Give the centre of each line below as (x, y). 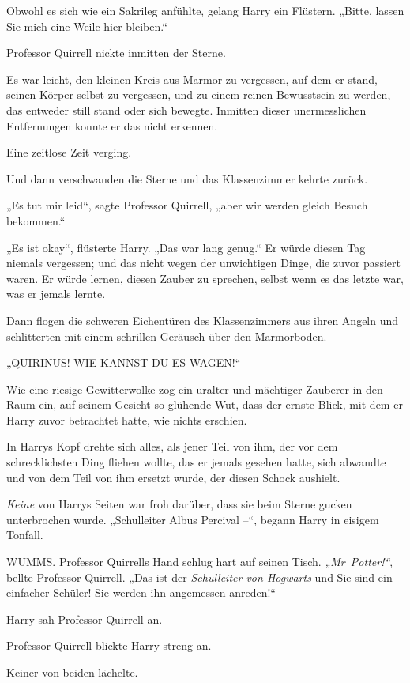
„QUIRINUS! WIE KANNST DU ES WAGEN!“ (124, 362)
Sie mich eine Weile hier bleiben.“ (87, 26)
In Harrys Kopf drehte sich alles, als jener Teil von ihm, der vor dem (172, 446)
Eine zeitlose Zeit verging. (69, 152)
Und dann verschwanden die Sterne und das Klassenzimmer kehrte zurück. (187, 178)
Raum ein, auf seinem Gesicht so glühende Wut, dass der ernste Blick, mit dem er (205, 404)
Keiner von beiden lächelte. (72, 672)
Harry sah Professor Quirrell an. (85, 619)
